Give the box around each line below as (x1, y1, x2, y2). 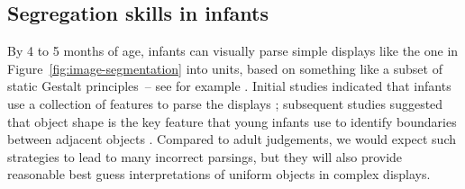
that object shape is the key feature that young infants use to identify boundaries (7, 112, 457, 130)
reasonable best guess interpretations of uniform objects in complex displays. (7, 165, 431, 184)
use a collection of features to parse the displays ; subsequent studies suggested (7, 94, 443, 112)
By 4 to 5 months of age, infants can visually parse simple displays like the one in (7, 41, 459, 60)
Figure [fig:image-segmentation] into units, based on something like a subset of (7, 58, 442, 77)
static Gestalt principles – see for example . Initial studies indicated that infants (7, 76, 451, 95)
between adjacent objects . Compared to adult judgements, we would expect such (7, 130, 457, 148)
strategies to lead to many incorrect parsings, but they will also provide (7, 147, 403, 166)
